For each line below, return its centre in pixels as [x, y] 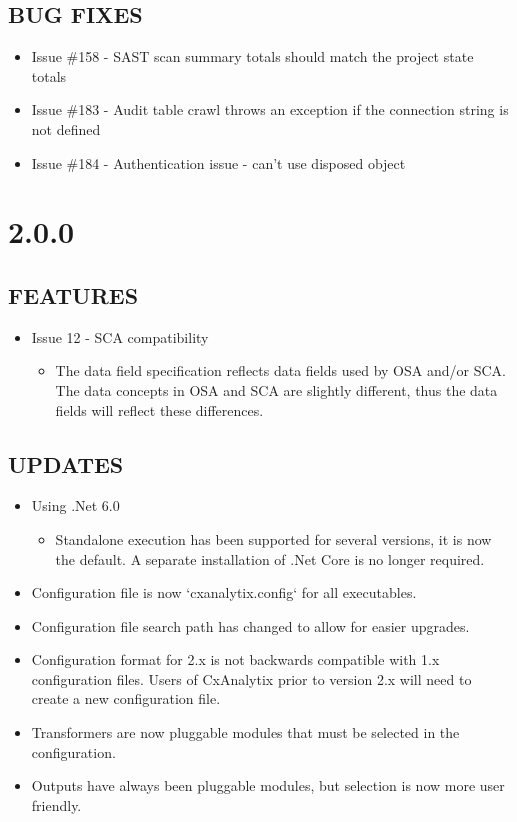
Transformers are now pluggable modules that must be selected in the [245, 732]
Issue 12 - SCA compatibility [120, 336]
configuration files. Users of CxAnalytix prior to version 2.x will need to [251, 678]
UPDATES [66, 463]
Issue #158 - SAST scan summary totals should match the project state [252, 56]
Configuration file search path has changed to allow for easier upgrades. [250, 625]
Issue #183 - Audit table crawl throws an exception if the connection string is [270, 109]
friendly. [56, 804]
